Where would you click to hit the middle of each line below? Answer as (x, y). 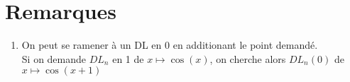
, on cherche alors (248, 58)
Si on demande (54, 58)
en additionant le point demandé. (245, 45)
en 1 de (128, 58)
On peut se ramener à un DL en (92, 45)
